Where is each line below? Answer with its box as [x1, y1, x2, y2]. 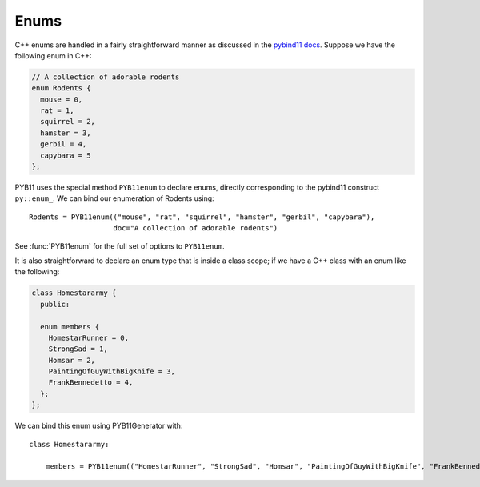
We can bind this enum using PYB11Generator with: [14, 421, 183, 431]
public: [40, 300, 70, 309]
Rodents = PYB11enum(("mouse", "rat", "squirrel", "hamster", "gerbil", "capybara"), [29, 212, 375, 222]
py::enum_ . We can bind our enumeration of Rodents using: [14, 194, 215, 203]
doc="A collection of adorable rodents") [113, 224, 278, 233]
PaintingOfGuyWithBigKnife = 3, [48, 367, 176, 376]
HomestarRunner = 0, [48, 333, 130, 342]
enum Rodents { [31, 84, 91, 93]
